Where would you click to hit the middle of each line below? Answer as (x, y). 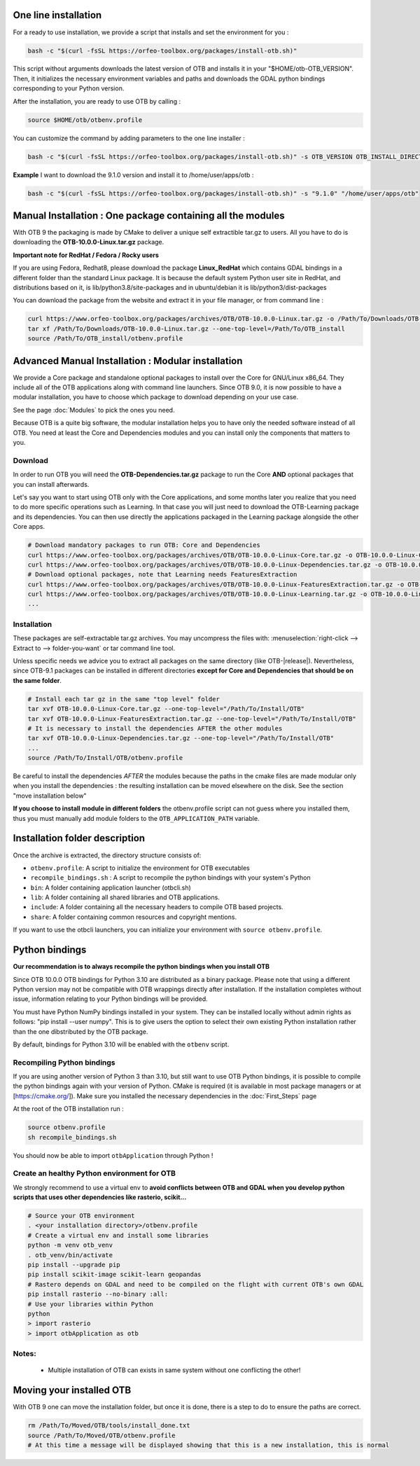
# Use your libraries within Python (91, 1304)
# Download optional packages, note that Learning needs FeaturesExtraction (162, 575)
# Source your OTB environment (82, 1216)
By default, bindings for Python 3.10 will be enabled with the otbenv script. (121, 1044)
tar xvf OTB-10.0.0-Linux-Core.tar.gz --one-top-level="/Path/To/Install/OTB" (166, 709)
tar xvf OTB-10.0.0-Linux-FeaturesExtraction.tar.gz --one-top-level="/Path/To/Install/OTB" (192, 719)
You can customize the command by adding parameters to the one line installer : (129, 138)
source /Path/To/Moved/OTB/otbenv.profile (101, 1435)
